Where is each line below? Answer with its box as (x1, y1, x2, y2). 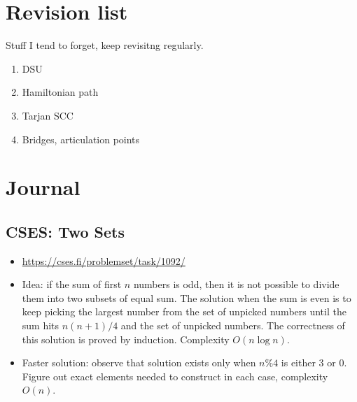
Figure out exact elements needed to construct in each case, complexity (22, 368, 328, 383)
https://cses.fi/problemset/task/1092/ (22, 253, 185, 268)
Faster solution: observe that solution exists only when (22, 355, 256, 370)
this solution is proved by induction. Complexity (22, 331, 230, 346)
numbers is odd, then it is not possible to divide (133, 277, 339, 292)
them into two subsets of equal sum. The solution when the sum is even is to (22, 290, 351, 305)
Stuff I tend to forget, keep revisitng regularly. (6, 38, 204, 52)
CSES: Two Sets (6, 220, 125, 242)
